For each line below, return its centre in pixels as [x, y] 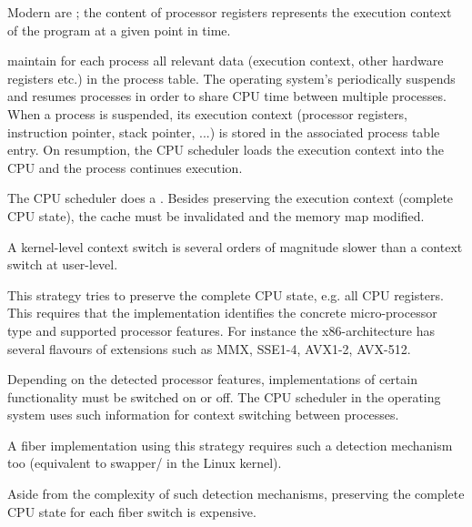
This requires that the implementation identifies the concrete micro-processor [222, 313]
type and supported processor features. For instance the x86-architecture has [221, 330]
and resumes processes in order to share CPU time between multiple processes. [227, 96]
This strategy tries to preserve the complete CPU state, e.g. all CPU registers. [226, 294]
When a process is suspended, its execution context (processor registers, [207, 113]
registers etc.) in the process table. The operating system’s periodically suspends [231, 78]
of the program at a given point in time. [119, 30]
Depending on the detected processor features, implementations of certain [212, 379]
